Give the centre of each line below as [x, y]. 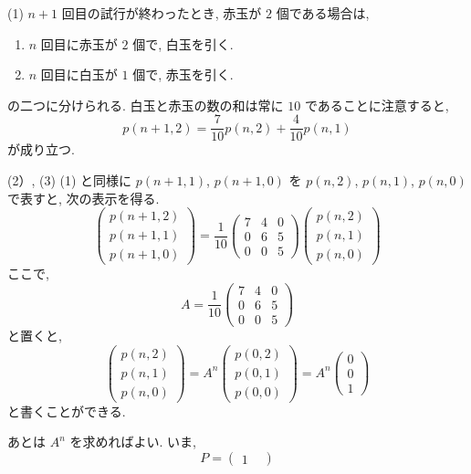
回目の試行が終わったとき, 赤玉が [162, 13]
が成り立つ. [41, 149]
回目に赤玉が [79, 43]
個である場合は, [323, 13]
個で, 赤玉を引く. [183, 74]
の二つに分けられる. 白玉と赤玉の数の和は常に [146, 105]
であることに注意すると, [377, 105]
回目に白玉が [79, 74]
